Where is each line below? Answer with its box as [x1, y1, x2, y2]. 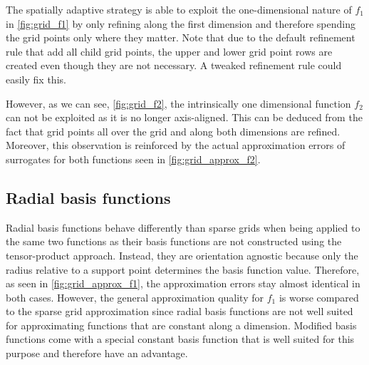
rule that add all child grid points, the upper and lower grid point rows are [6, 43, 333, 58]
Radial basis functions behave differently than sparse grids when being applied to [6, 220, 360, 235]
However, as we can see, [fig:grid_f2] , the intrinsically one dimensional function [6, 96, 351, 110]
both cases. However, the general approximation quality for [6, 289, 264, 304]
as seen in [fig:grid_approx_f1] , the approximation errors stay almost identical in [6, 276, 360, 291]
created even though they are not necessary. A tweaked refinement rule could [6, 58, 342, 73]
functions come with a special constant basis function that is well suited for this [6, 331, 355, 346]
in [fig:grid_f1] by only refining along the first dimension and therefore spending [6, 16, 355, 31]
